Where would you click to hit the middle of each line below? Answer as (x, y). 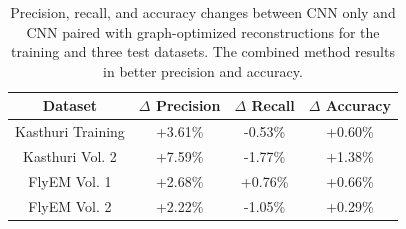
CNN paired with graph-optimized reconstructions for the (203, 31)
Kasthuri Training (70, 131)
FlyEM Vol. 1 (70, 180)
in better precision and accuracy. (203, 70)
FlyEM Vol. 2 (70, 205)
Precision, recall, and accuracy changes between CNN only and (203, 12)
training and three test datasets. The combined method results (203, 51)
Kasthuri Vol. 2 (70, 156)
